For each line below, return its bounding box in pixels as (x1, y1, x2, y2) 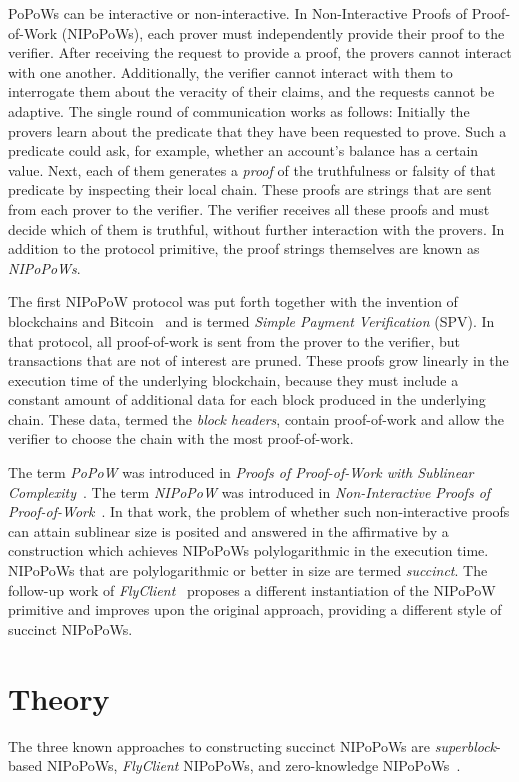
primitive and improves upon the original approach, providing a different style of (8, 599, 502, 620)
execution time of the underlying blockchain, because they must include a (8, 369, 459, 390)
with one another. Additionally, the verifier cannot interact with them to (8, 61, 453, 82)
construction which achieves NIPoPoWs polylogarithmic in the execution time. (8, 540, 489, 561)
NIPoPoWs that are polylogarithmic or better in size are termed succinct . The (8, 560, 488, 581)
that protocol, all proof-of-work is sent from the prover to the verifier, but (8, 330, 460, 351)
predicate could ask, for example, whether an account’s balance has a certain (8, 140, 479, 161)
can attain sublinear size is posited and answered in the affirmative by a (8, 520, 449, 541)
